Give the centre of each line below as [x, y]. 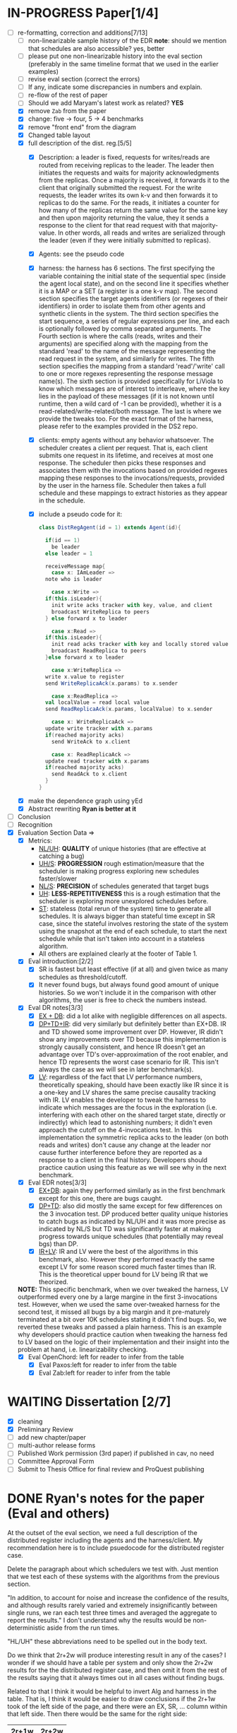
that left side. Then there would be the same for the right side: [97, 1714]
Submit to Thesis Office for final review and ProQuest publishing [111, 1469]
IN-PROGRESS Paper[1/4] [83, 13]
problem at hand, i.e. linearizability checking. [83, 1349]
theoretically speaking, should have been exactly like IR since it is [134, 1085]
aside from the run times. [83, 1628]
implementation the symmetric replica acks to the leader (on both [134, 1137]
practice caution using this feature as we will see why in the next [133, 1167]
